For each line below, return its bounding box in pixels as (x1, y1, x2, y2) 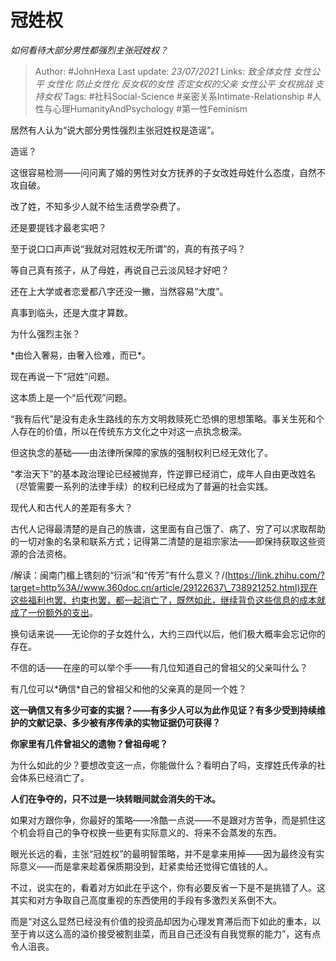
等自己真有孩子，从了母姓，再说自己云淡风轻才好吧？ (10, 264, 230, 276)
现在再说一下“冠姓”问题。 (10, 370, 115, 382)
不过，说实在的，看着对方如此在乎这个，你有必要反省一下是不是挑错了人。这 (10, 881, 326, 893)
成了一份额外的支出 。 (10, 606, 98, 618)
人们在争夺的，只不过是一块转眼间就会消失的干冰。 (10, 792, 221, 805)
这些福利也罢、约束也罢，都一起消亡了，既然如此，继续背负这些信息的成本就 (10, 594, 326, 606)
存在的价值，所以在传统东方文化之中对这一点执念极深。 (18, 425, 247, 437)
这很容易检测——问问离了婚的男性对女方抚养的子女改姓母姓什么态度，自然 (10, 166, 317, 178)
